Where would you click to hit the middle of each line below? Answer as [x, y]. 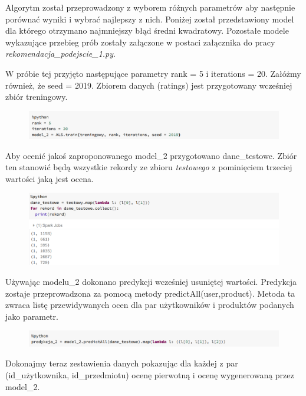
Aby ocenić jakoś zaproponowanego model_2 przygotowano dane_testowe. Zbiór [151, 155]
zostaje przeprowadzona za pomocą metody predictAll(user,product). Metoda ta [150, 293]
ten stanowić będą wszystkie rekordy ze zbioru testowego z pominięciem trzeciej [149, 167]
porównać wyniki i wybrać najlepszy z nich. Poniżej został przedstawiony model [150, 19]
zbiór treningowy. [37, 97]
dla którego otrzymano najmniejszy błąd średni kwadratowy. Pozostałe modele [147, 30]
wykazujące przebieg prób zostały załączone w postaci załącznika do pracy [140, 42]
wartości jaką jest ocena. [50, 178]
